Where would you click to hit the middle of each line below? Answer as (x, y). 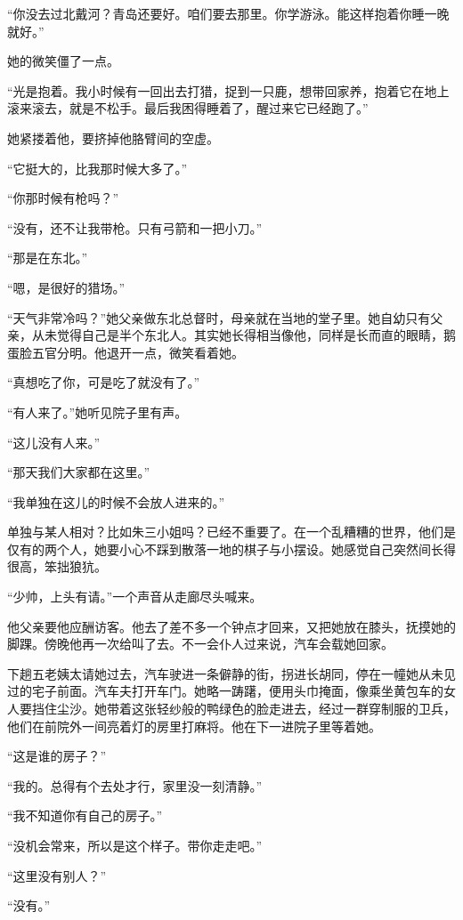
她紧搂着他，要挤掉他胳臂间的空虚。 (113, 137)
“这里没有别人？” (57, 875)
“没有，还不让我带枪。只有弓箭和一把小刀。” (135, 227)
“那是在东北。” (48, 258)
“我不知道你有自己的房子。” (85, 815)
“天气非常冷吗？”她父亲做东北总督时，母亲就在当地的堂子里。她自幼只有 (219, 317)
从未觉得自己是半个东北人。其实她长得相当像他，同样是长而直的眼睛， (237, 335)
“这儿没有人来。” (54, 442)
